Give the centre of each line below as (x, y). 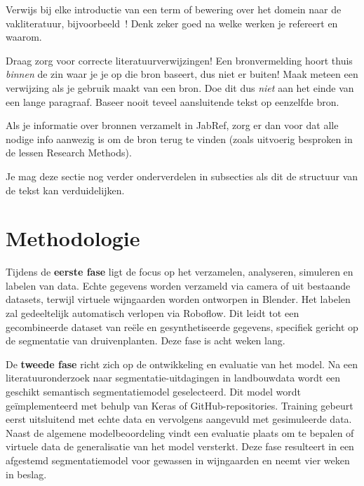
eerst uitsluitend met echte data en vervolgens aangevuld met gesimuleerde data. (179, 419)
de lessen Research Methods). (69, 153)
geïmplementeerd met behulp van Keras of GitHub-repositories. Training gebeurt (180, 405)
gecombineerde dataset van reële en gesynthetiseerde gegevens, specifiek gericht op (182, 326)
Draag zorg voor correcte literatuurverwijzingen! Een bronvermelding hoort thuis (179, 60)
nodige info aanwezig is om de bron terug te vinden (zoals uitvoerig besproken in (179, 139)
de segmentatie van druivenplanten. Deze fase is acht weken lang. (146, 340)
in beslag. (26, 474)
